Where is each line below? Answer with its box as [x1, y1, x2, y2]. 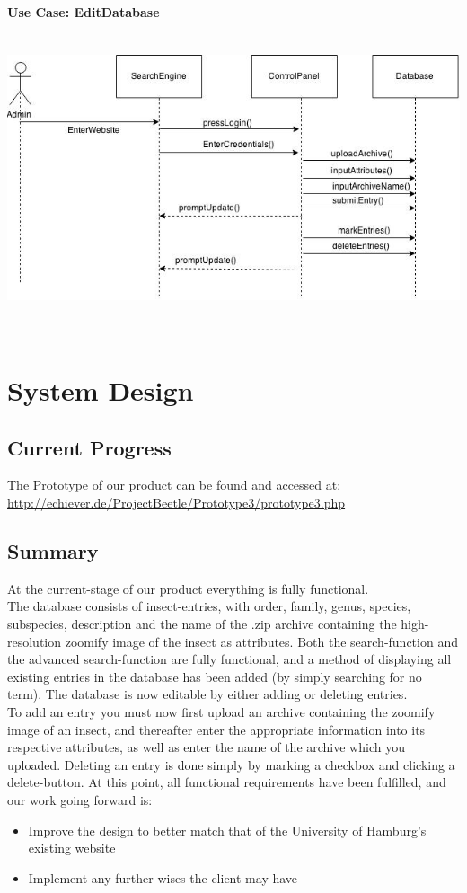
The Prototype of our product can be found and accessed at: [7, 475, 341, 494]
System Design [7, 372, 194, 409]
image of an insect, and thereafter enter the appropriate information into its [7, 720, 426, 738]
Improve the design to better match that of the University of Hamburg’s [28, 820, 427, 839]
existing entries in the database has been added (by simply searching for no [7, 667, 422, 685]
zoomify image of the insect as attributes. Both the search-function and [65, 632, 458, 650]
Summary [7, 537, 99, 565]
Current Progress [7, 433, 172, 461]
